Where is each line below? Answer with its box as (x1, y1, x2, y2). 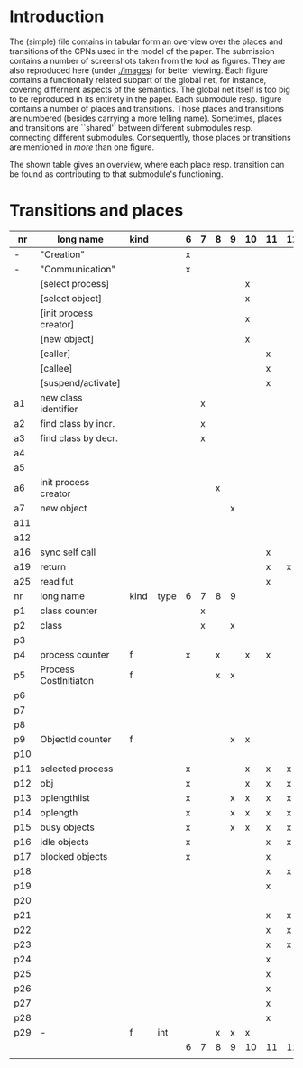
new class (40, 391, 83, 403)
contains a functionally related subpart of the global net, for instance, (9, 74, 267, 85)
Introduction (9, 6, 105, 27)
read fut (40, 575, 74, 587)
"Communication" (40, 262, 115, 275)
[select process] (40, 277, 110, 290)
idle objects (40, 835, 89, 848)
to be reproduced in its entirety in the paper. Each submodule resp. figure (9, 93, 282, 105)
